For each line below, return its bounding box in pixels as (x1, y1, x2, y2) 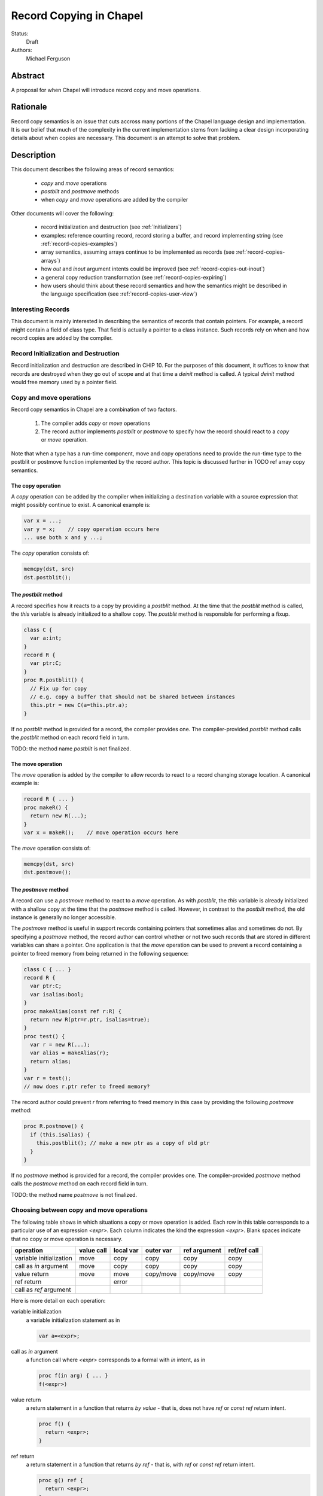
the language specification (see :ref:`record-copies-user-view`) (41, 290, 197, 297)
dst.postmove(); (23, 869, 72, 876)
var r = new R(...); (30, 1041, 90, 1048)
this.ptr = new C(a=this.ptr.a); (30, 702, 128, 709)
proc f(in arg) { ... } (38, 1372, 109, 1379)
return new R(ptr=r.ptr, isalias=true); (30, 1016, 150, 1023)
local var (114, 1246, 139, 1255)
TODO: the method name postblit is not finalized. (11, 745, 132, 752)
